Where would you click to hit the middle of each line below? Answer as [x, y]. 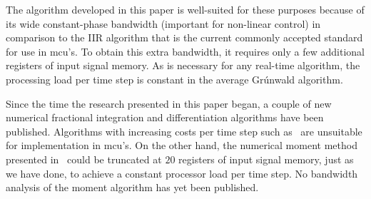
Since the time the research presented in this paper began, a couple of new [169, 103]
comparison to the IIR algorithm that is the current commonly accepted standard [184, 37]
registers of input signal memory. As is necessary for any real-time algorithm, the [183, 65]
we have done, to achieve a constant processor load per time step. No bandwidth [182, 173]
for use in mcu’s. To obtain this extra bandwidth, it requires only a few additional [185, 51]
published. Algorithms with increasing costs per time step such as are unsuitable [184, 131]
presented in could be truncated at [84, 159]
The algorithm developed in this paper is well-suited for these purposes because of [185, 9]
